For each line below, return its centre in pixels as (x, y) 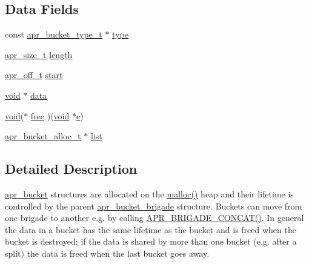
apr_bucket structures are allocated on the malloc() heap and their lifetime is (149, 193)
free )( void (50, 115)
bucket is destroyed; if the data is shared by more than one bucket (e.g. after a (151, 241)
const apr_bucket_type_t (54, 34)
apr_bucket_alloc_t (43, 136)
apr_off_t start (34, 75)
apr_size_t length (39, 54)
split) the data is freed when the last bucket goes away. (107, 253)
